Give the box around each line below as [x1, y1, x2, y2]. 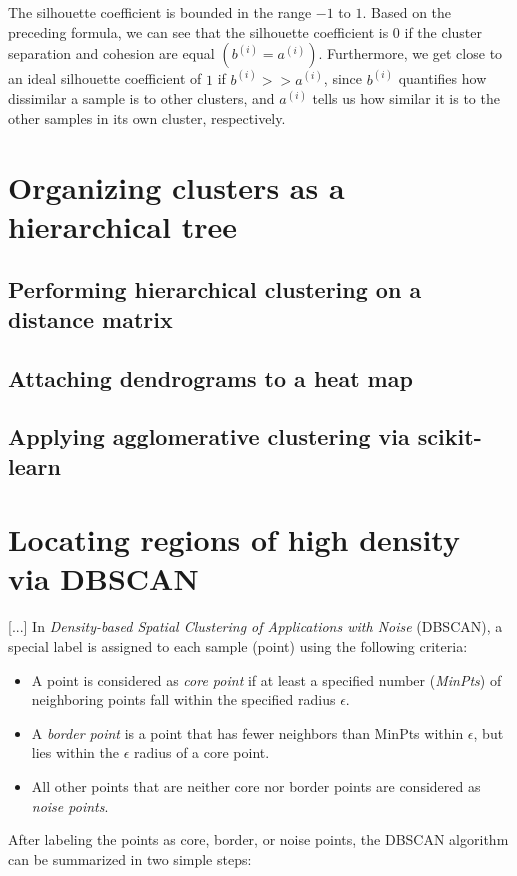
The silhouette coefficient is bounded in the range [8, 2, 312, 22]
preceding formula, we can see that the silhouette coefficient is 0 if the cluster [8, 21, 483, 42]
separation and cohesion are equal [8, 43, 215, 64]
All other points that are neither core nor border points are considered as [31, 775, 481, 796]
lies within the [31, 742, 119, 763]
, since [323, 68, 363, 89]
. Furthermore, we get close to [318, 43, 503, 64]
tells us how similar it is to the [312, 88, 500, 109]
